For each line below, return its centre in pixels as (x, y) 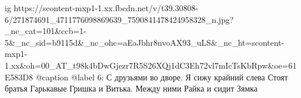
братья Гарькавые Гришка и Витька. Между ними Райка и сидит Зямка (131, 88)
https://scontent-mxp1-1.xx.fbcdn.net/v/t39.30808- (106, 8)
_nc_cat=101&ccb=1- (46, 31)
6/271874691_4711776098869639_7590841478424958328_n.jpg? (119, 19)
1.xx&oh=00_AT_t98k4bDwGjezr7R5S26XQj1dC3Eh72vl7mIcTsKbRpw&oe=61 (151, 65)
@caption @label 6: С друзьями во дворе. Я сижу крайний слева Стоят (162, 77)
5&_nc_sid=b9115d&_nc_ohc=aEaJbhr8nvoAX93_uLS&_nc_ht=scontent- (145, 42)
